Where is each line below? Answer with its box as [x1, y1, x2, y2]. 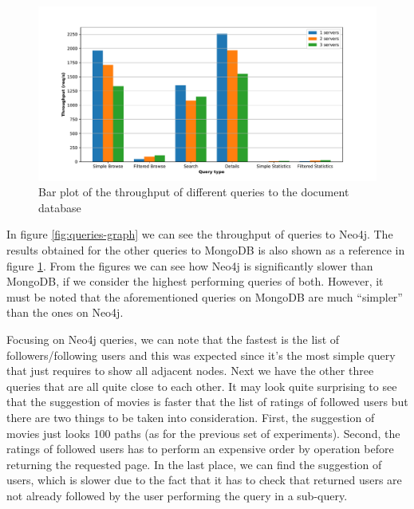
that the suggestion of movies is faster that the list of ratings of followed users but [6, 393, 408, 410]
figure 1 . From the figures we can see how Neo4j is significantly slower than [6, 257, 373, 274]
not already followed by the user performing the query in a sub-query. [6, 487, 348, 503]
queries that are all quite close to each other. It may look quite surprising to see [6, 377, 397, 394]
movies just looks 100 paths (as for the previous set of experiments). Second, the [6, 424, 400, 441]
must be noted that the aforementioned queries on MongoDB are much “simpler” [6, 288, 403, 305]
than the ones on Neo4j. [6, 304, 124, 321]
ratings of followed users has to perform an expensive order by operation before [6, 440, 394, 457]
